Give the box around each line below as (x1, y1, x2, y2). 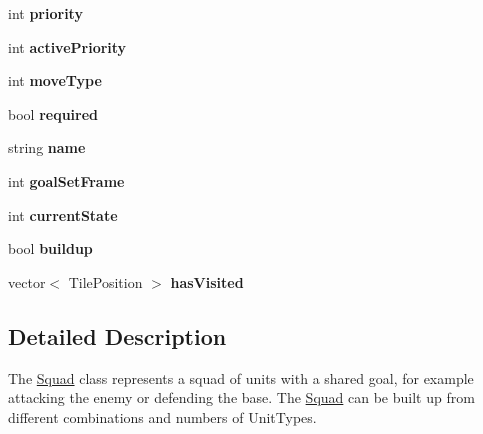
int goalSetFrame (8, 170, 125, 191)
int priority (8, 3, 83, 23)
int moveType (8, 70, 102, 91)
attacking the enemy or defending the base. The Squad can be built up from (8, 387, 475, 408)
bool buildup (8, 238, 93, 259)
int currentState (8, 204, 118, 225)
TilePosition (68, 271, 143, 292)
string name (8, 137, 86, 158)
